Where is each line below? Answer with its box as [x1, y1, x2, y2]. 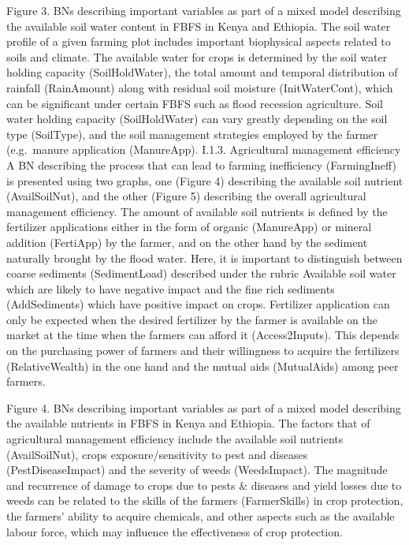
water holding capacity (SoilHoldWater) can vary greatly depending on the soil [6, 110, 388, 127]
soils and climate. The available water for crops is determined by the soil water [6, 48, 388, 65]
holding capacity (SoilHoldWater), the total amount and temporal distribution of [6, 64, 398, 80]
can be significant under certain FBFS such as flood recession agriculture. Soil [6, 95, 383, 111]
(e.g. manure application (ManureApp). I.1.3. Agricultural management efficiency [6, 141, 401, 158]
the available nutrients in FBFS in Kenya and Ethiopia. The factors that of [6, 415, 370, 431]
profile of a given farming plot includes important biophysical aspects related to [6, 33, 391, 50]
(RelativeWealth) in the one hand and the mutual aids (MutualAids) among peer [6, 357, 399, 374]
